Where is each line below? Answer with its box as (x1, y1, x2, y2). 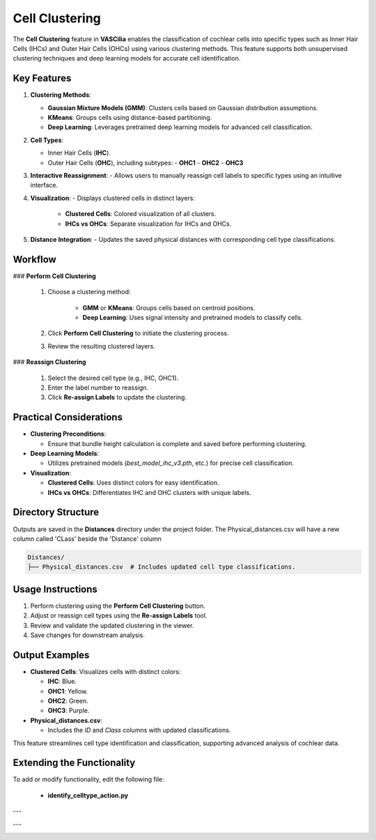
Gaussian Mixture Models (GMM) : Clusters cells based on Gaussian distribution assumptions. (47, 103, 318, 112)
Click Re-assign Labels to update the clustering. (47, 393, 187, 402)
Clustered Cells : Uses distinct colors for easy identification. (47, 478, 219, 487)
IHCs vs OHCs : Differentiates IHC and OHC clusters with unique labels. (47, 488, 252, 496)
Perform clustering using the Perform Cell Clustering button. (30, 602, 205, 610)
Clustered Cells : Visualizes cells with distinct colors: (30, 667, 181, 675)
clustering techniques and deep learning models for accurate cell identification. (13, 54, 241, 63)
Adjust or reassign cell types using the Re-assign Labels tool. (30, 611, 207, 620)
